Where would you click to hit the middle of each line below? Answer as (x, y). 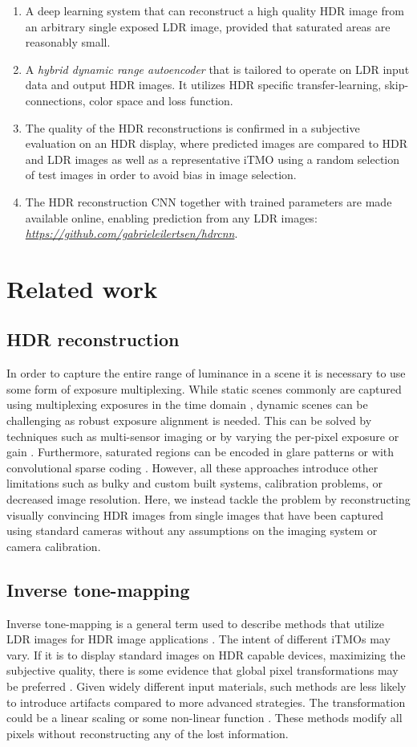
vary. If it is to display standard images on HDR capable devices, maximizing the (206, 654)
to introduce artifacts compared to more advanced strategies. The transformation (206, 702)
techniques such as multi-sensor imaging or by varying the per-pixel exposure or (203, 436)
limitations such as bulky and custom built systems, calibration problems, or (194, 483)
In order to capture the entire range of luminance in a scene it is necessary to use (206, 373)
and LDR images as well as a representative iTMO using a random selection (213, 159)
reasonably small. (68, 42)
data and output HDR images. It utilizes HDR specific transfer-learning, (203, 85)
